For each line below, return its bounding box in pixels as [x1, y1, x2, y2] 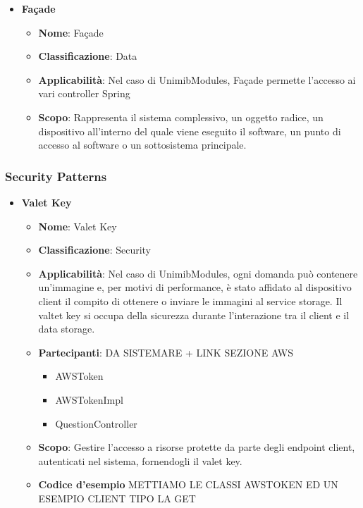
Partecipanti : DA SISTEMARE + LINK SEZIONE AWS [38, 345, 294, 359]
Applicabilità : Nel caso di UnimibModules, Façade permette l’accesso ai [38, 72, 356, 87]
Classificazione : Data [38, 49, 137, 63]
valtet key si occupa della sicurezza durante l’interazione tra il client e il [38, 307, 350, 322]
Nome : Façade [38, 25, 104, 39]
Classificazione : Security [38, 242, 152, 257]
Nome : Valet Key [38, 218, 117, 233]
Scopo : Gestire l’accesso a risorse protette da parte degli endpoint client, [38, 440, 355, 454]
